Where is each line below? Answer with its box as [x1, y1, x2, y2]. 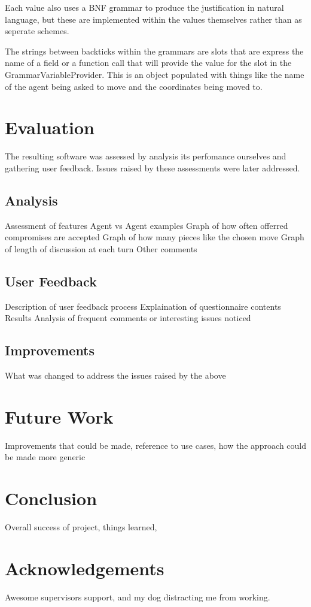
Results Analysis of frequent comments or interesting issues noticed [5, 312, 251, 324]
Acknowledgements [5, 555, 164, 580]
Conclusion [5, 486, 97, 511]
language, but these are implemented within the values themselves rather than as [5, 13, 302, 25]
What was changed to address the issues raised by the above [5, 369, 226, 382]
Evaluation [5, 115, 94, 140]
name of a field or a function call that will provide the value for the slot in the [5, 56, 292, 69]
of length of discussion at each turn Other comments [5, 242, 197, 255]
